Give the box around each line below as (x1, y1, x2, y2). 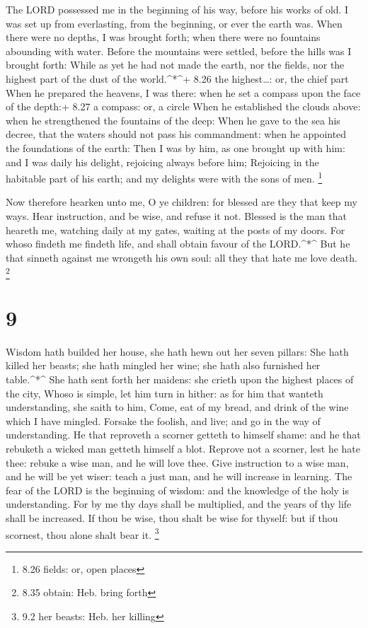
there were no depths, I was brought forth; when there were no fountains (6, 30, 321, 45)
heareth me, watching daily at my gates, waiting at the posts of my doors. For (6, 222, 345, 237)
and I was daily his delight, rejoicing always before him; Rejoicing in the (6, 154, 319, 169)
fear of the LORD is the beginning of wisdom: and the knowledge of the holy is (6, 482, 350, 497)
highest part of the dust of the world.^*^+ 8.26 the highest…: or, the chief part (6, 71, 349, 86)
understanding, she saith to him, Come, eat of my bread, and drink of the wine (6, 400, 349, 414)
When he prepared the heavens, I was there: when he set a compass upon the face (6, 85, 361, 100)
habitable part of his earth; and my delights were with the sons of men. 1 (6, 169, 323, 185)
